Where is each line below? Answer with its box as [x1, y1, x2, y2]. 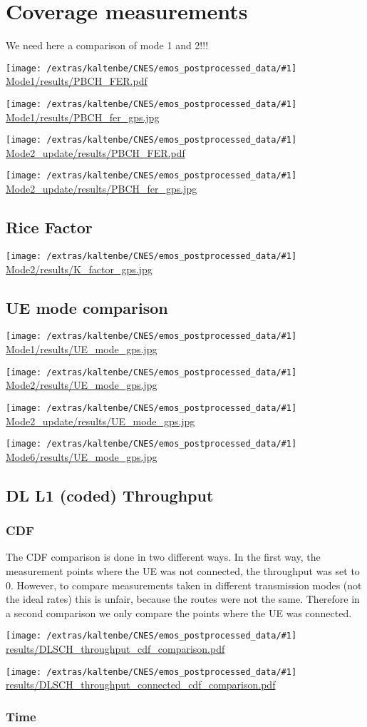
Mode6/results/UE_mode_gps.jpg [6, 449, 157, 464]
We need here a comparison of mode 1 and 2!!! [6, 38, 209, 53]
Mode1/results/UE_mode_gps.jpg [6, 342, 157, 357]
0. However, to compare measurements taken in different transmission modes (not [6, 577, 362, 592]
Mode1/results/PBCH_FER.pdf [6, 73, 148, 88]
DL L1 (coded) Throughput [6, 484, 214, 506]
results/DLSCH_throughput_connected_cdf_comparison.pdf [6, 677, 276, 692]
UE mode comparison [6, 296, 168, 318]
